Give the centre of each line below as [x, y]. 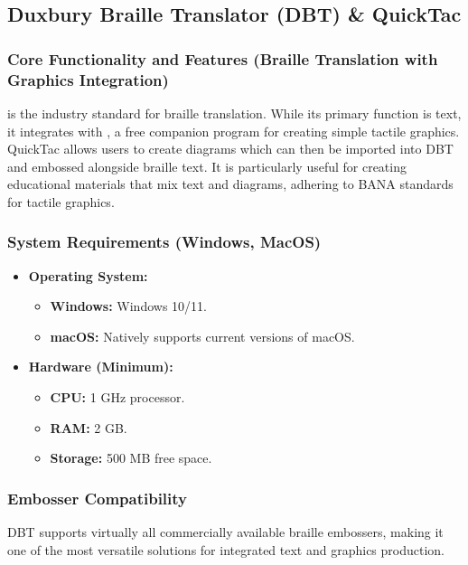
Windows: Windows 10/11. [128, 306]
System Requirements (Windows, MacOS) [164, 242]
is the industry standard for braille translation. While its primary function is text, [234, 113]
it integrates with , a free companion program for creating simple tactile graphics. [234, 131]
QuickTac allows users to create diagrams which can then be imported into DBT [230, 149]
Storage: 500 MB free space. [131, 458]
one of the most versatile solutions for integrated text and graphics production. [226, 549]
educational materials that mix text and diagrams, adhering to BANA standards [230, 184]
